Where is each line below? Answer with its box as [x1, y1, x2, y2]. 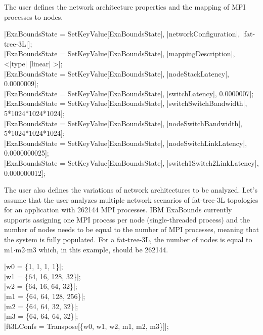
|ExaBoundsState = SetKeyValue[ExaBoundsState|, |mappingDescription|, [4, 48, 235, 59]
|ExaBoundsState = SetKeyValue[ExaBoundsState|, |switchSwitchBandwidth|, [4, 98, 247, 108]
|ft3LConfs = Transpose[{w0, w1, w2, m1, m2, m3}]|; [4, 320, 169, 331]
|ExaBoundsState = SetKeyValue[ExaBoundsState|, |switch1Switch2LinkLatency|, [4, 157, 259, 168]
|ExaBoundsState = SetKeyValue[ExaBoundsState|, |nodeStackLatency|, [4, 68, 229, 79]
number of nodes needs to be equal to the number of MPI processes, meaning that [4, 224, 259, 235]
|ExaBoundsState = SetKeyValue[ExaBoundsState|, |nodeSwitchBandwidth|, [4, 118, 243, 128]
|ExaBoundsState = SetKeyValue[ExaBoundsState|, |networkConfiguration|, [4, 28, 240, 39]
